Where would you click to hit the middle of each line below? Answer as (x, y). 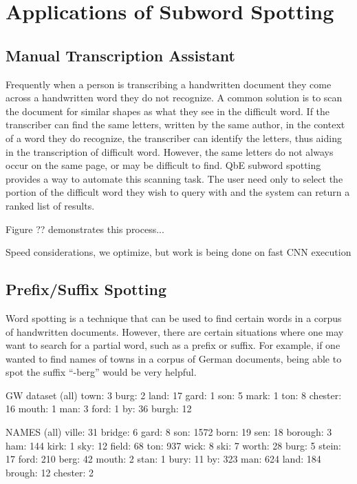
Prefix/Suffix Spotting (86, 289)
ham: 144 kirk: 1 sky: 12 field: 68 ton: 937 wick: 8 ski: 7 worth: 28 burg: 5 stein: (174, 445)
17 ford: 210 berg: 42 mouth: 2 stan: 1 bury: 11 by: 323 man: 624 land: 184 (163, 459)
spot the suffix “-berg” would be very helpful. (101, 372)
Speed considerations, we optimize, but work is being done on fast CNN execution (178, 252)
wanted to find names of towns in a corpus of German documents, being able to (174, 358)
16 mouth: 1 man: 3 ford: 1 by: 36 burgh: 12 (99, 409)
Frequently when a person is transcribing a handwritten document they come (169, 84)
